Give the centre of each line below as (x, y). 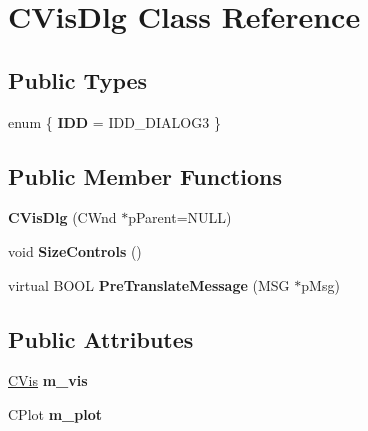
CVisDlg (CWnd (62, 217)
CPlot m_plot (55, 413)
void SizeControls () (75, 250)
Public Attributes (101, 338)
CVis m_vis (48, 380)
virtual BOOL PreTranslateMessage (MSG (149, 284)
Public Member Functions (145, 175)
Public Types (78, 79)
